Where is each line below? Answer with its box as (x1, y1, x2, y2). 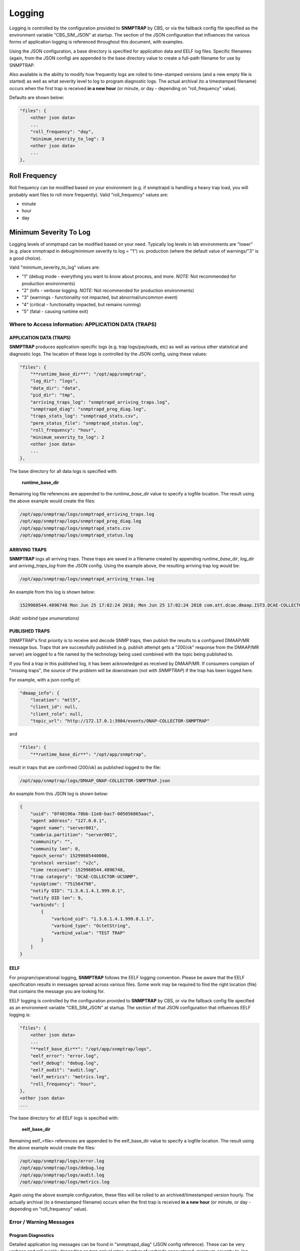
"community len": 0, (30, 846, 81, 852)
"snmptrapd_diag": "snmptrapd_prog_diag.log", (30, 406, 147, 412)
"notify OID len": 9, (30, 895, 83, 901)
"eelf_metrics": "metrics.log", (30, 1074, 110, 1080)
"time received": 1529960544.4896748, (30, 867, 125, 873)
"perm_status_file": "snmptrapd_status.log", (30, 420, 144, 426)
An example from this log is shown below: (9, 589, 95, 595)
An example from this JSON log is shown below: (9, 791, 108, 797)
